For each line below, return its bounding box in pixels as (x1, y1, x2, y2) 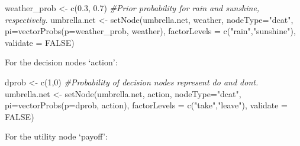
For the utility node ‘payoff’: (5, 130, 108, 142)
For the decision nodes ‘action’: (5, 56, 118, 68)
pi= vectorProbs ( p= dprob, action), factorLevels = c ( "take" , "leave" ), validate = (5, 99, 288, 111)
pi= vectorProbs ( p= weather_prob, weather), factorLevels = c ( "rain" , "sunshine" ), (5, 25, 296, 37)
